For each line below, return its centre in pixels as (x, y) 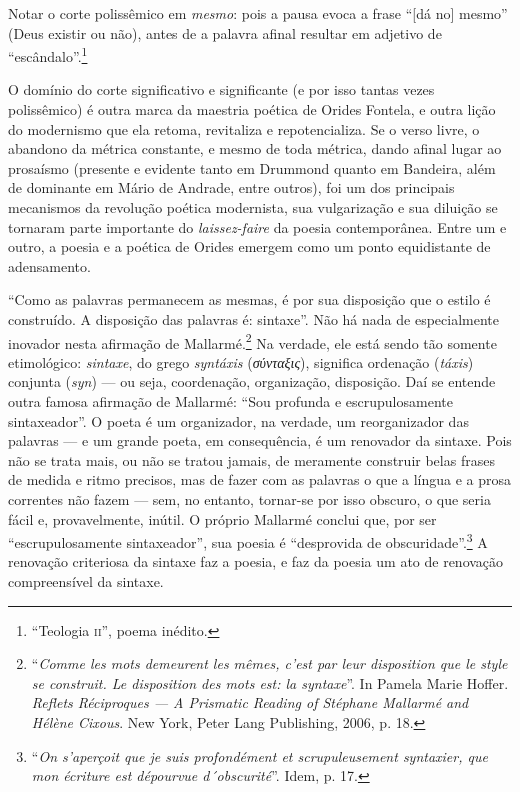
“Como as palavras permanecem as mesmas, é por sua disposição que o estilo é (249, 299)
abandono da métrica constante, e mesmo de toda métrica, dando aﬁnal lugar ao (255, 148)
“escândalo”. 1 (48, 54)
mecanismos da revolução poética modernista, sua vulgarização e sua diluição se (253, 207)
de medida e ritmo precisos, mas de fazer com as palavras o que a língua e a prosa (260, 479)
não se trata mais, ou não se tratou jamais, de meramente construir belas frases (251, 459)
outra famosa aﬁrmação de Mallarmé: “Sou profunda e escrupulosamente (230, 401)
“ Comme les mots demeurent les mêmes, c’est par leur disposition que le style (269, 663)
